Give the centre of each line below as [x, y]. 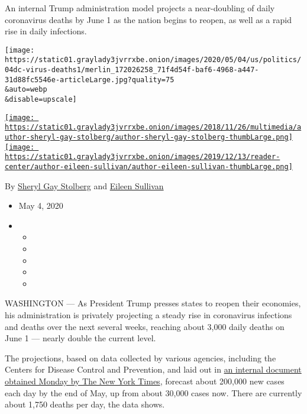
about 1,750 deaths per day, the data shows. [85, 404]
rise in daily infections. [46, 31]
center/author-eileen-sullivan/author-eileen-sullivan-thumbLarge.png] [149, 167]
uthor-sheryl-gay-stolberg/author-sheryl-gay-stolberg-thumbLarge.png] [149, 138]
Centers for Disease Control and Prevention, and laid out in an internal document [153, 369]
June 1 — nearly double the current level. [80, 338]
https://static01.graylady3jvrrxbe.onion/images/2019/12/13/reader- [143, 157]
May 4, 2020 [41, 206]
